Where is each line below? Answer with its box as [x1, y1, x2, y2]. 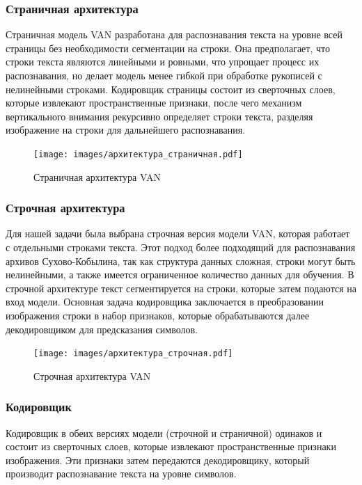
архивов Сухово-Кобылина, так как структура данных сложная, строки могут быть [6, 253, 356, 268]
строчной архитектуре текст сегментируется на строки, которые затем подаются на [6, 280, 356, 295]
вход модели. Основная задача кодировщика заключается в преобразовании [6, 294, 324, 309]
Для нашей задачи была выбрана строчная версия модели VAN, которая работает [6, 226, 350, 241]
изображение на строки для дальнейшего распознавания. [6, 122, 246, 137]
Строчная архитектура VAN [33, 368, 151, 383]
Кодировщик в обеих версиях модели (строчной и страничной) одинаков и [6, 425, 322, 440]
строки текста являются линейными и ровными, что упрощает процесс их [6, 54, 320, 69]
